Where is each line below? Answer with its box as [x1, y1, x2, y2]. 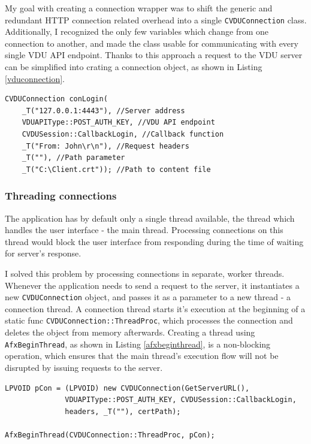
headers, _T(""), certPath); [65, 407, 181, 416]
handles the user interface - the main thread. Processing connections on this [5, 223, 283, 236]
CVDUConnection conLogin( [5, 95, 108, 104]
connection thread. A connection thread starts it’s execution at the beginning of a [5, 302, 306, 315]
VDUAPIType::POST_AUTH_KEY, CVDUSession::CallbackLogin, [65, 395, 297, 404]
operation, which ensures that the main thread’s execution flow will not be [5, 349, 279, 362]
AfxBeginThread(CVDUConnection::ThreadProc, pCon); [5, 430, 215, 439]
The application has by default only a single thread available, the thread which [5, 212, 295, 224]
